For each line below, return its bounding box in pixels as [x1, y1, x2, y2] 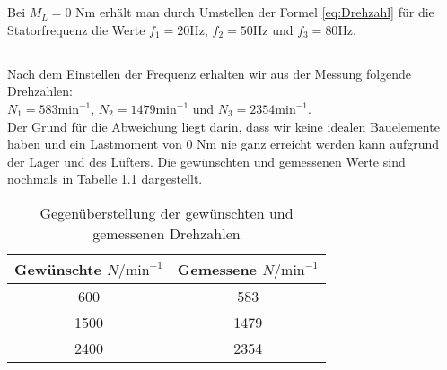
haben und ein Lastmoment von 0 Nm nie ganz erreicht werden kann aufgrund [7, 134, 440, 153]
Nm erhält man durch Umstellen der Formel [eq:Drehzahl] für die [75, 3, 434, 22]
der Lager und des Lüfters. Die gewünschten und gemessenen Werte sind [7, 151, 406, 170]
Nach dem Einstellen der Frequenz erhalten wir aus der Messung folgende [7, 64, 412, 82]
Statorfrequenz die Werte [7, 20, 145, 39]
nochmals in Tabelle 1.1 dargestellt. [7, 169, 203, 188]
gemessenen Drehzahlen [92, 222, 241, 244]
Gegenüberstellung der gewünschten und [39, 202, 294, 223]
